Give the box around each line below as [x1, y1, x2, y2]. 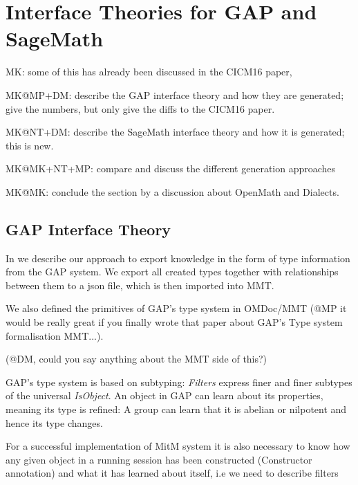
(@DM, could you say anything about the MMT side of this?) [6, 351, 267, 366]
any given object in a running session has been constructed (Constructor [6, 452, 312, 466]
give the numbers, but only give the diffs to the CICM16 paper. [6, 101, 275, 116]
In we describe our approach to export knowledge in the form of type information [6, 250, 350, 265]
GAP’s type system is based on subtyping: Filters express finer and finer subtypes [6, 374, 352, 389]
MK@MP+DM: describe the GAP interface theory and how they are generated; [6, 87, 344, 102]
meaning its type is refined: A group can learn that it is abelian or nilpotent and [6, 402, 347, 417]
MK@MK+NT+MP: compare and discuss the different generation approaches [6, 161, 336, 176]
